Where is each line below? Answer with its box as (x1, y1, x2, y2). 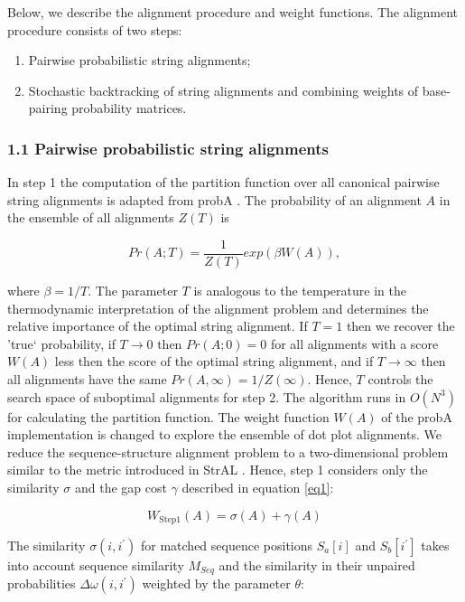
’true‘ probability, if (7, 334, 116, 353)
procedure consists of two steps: (7, 20, 182, 39)
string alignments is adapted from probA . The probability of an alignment (7, 190, 422, 209)
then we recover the (346, 316, 455, 335)
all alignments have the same (7, 370, 167, 388)
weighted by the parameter (142, 574, 291, 593)
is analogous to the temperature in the (193, 281, 406, 300)
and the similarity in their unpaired (219, 556, 415, 575)
